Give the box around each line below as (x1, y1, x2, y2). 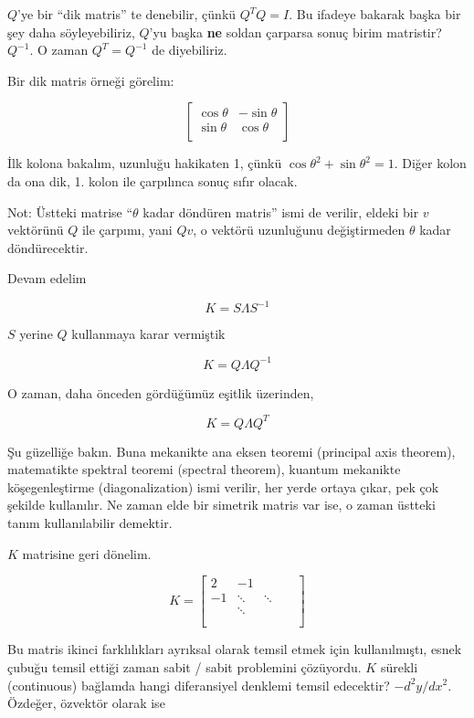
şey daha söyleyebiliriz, (7, 22, 135, 41)
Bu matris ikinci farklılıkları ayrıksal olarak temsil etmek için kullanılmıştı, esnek (7, 639, 462, 659)
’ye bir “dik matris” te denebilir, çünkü (17, 5, 237, 23)
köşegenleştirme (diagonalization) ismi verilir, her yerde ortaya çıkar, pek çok (7, 477, 439, 496)
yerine (19, 324, 53, 343)
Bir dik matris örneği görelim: (7, 70, 174, 90)
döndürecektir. (7, 238, 89, 257)
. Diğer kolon (394, 153, 467, 173)
